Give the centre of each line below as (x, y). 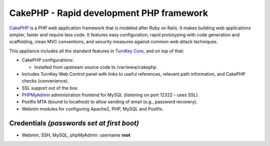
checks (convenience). (45, 81)
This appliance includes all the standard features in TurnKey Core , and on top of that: (97, 51)
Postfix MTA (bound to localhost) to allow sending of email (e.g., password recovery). (109, 102)
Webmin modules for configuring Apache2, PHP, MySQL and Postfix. (92, 109)
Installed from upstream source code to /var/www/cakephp (95, 67)
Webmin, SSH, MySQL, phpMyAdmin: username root (76, 135)
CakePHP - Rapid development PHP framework (109, 13)
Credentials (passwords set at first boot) (74, 123)
